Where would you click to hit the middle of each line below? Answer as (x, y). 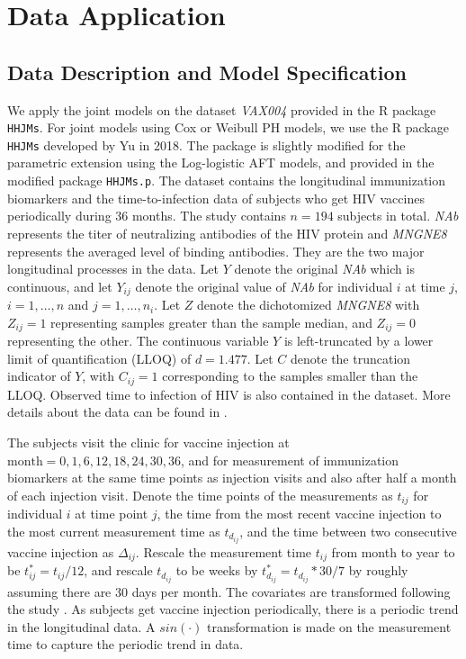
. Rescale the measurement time (224, 551)
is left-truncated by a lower (358, 341)
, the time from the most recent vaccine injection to (299, 514)
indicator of (39, 376)
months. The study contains (209, 216)
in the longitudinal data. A (81, 626)
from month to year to (393, 551)
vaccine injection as (61, 551)
